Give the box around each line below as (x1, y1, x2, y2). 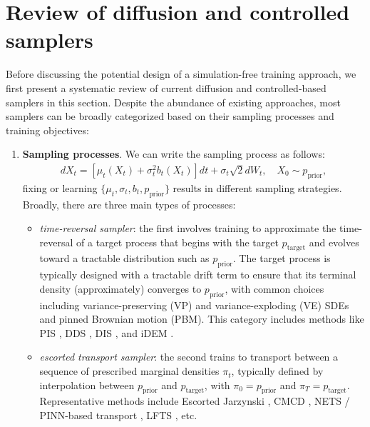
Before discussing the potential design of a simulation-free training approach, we (6, 66, 356, 81)
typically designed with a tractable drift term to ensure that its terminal (39, 267, 356, 282)
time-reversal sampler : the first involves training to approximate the (39, 221, 336, 236)
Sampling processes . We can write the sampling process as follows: (22, 146, 325, 161)
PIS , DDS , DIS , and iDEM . (39, 325, 174, 340)
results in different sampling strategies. (173, 180, 342, 195)
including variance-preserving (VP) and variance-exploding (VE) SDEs (39, 297, 349, 312)
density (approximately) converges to (39, 281, 202, 296)
